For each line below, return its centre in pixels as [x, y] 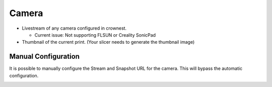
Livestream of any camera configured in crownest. [74, 28]
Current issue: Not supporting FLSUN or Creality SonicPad [95, 35]
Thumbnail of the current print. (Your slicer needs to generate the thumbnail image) [108, 42]
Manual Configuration [45, 57]
